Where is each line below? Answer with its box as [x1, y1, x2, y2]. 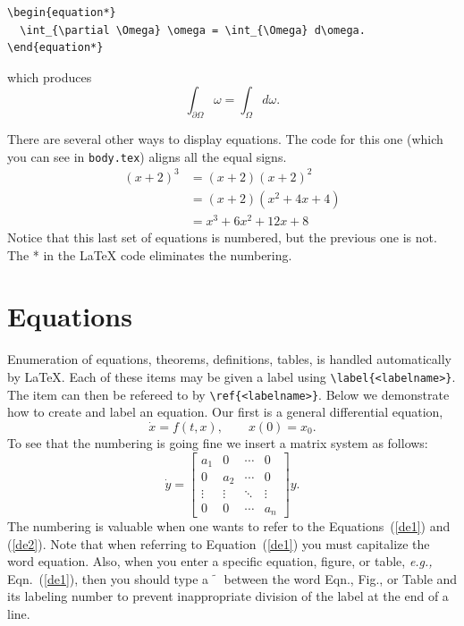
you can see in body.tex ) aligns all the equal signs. [7, 147, 287, 165]
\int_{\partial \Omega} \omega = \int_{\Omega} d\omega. [20, 23, 366, 37]
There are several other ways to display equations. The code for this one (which [7, 130, 443, 148]
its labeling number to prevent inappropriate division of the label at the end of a [7, 587, 449, 605]
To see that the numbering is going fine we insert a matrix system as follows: [7, 433, 428, 452]
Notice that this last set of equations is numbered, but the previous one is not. [7, 228, 437, 247]
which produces [7, 67, 92, 86]
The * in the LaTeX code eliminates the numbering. [7, 245, 292, 264]
